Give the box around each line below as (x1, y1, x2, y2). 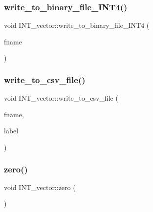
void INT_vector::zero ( (4, 182, 76, 192)
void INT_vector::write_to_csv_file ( (4, 93, 118, 103)
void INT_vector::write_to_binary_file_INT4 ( (4, 20, 150, 30)
